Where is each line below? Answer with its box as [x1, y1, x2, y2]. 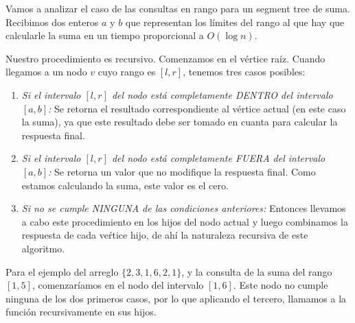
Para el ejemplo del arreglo [5, 264, 119, 278]
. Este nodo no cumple [233, 278, 328, 292]
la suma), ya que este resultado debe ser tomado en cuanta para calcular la [21, 115, 338, 129]
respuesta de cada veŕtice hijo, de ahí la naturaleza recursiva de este [21, 228, 308, 242]
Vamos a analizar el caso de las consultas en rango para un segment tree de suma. [5, 1, 350, 15]
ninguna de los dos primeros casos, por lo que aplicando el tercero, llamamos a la [5, 291, 347, 305]
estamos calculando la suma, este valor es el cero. [21, 178, 229, 192]
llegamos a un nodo [5, 64, 87, 79]
